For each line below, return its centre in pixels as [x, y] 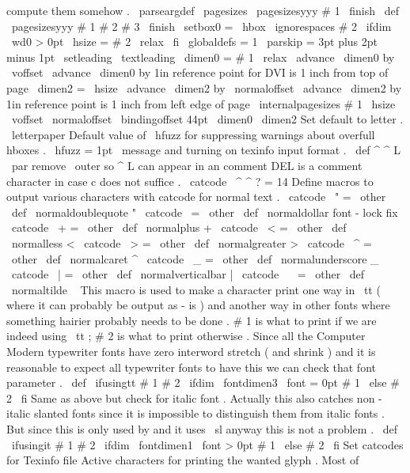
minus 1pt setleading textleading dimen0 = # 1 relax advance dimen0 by [201, 57]
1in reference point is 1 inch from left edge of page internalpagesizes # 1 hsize [201, 103]
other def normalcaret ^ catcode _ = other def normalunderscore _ [195, 258]
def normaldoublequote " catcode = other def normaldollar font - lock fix [205, 212]
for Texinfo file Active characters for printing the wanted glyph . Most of [183, 460]
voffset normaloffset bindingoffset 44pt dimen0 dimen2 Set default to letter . [207, 119]
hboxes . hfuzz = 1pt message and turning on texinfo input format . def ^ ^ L [203, 150]
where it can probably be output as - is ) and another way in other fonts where [198, 305]
